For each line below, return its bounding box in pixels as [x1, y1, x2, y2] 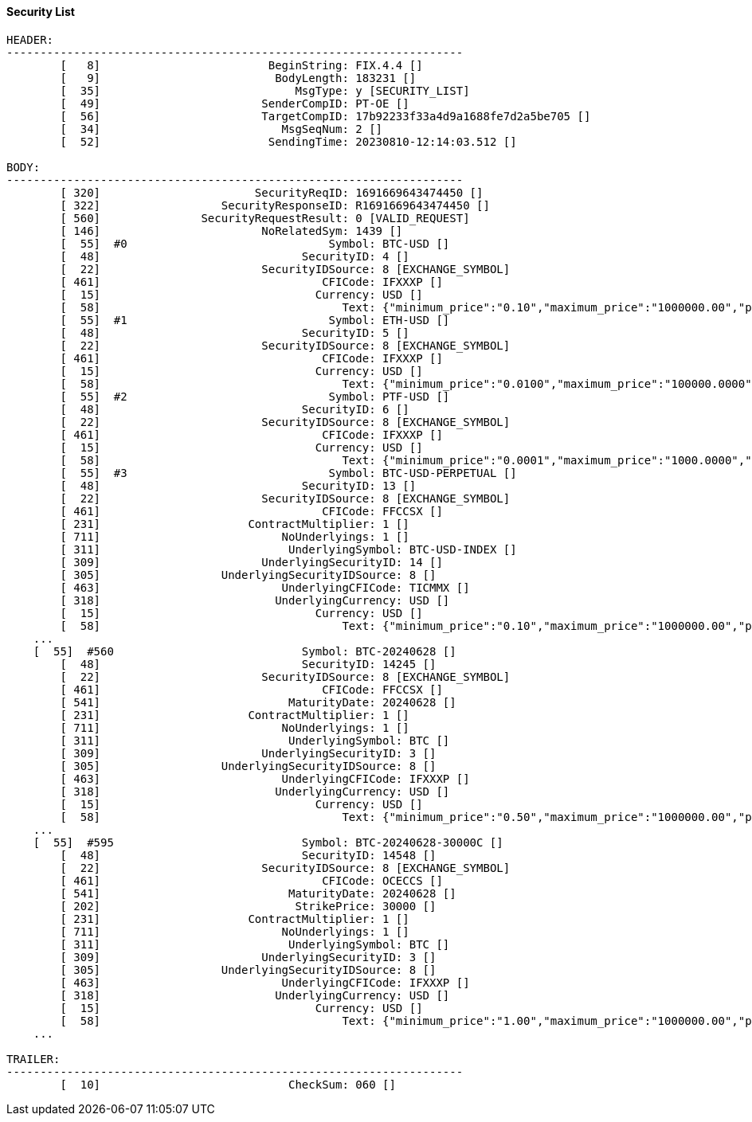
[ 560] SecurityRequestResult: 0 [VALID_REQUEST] [60, 211, 470, 225]
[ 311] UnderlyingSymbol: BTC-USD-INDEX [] [60, 542, 517, 556]
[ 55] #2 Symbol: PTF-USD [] [60, 389, 450, 403]
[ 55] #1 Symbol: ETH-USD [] [60, 313, 450, 326]
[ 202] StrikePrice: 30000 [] [60, 899, 437, 913]
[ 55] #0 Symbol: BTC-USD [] [60, 237, 450, 250]
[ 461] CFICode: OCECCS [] [60, 874, 443, 887]
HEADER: [6, 33, 54, 46]
